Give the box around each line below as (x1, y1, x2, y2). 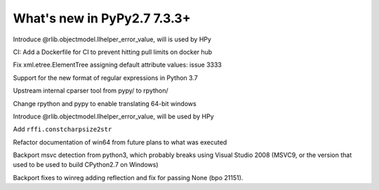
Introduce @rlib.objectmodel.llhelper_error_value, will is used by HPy (13, 35, 212, 43)
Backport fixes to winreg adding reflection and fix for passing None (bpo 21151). (13, 173, 244, 182)
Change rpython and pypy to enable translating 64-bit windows (13, 99, 197, 108)
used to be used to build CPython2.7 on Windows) (13, 161, 159, 169)
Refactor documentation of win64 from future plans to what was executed (13, 137, 227, 147)
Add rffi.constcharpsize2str (13, 125, 112, 133)
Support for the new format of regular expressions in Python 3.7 (13, 74, 198, 82)
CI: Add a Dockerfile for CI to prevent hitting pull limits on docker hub (13, 48, 213, 56)
